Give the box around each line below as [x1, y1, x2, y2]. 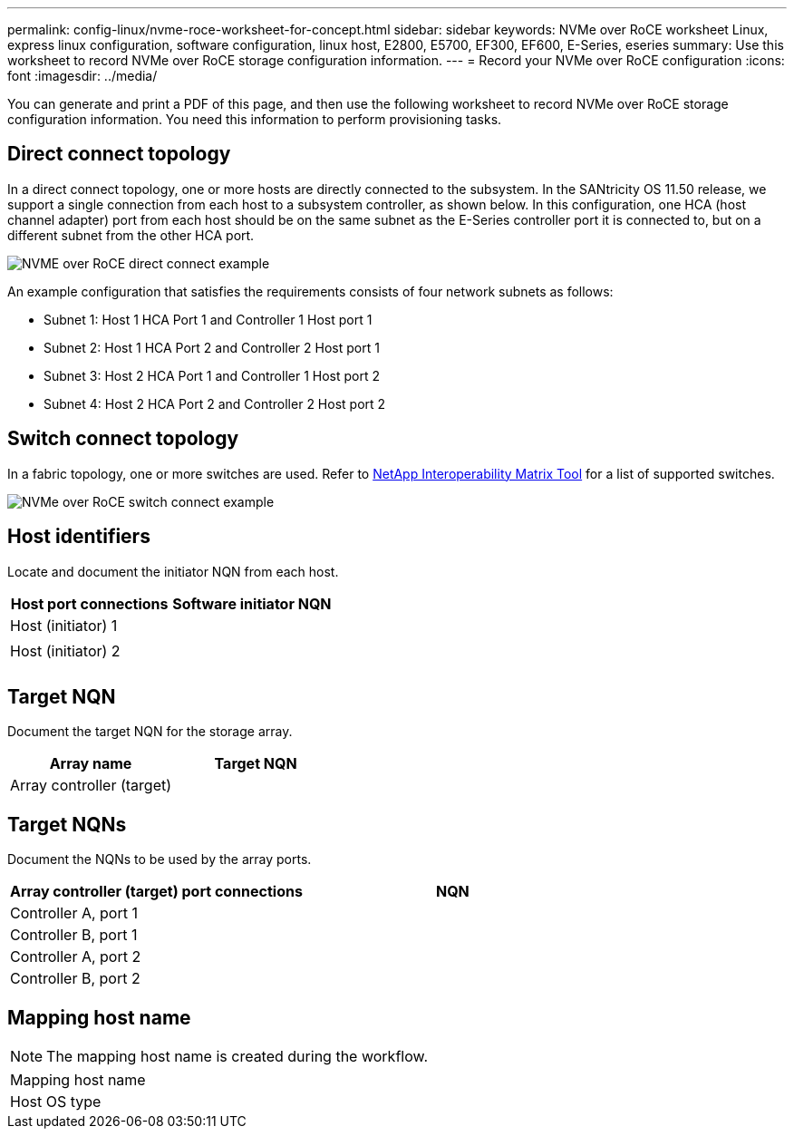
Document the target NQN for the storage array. [7, 723, 293, 740]
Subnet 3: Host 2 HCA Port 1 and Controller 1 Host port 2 [44, 367, 380, 384]
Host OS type [10, 1092, 102, 1112]
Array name [49, 754, 132, 773]
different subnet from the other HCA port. [7, 227, 255, 243]
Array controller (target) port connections [10, 882, 303, 901]
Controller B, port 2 [10, 969, 140, 988]
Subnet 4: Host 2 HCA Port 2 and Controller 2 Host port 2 [44, 395, 386, 412]
